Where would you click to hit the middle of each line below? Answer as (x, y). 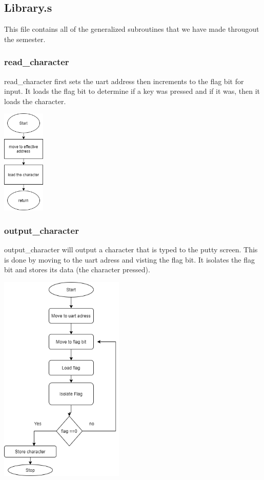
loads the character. (35, 101)
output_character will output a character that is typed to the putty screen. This (131, 249)
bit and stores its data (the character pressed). (77, 269)
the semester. (25, 39)
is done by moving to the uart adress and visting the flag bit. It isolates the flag (129, 259)
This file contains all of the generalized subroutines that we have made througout (132, 29)
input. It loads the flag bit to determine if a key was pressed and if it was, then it (132, 91)
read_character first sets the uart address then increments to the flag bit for (124, 81)
